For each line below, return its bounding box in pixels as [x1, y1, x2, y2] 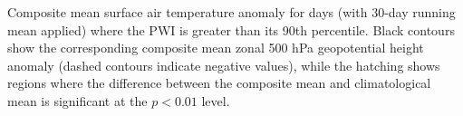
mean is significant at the [7, 91, 148, 110]
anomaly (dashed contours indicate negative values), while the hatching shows [7, 55, 440, 74]
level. [201, 91, 230, 110]
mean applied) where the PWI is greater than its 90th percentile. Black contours [7, 20, 455, 39]
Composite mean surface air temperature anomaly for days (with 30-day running [7, 3, 456, 21]
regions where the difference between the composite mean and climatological [7, 73, 431, 92]
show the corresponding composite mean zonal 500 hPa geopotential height [7, 38, 424, 57]
